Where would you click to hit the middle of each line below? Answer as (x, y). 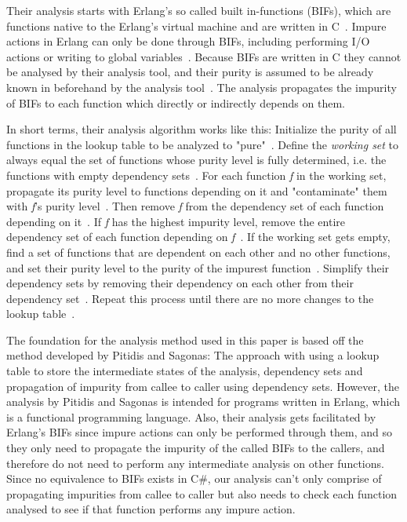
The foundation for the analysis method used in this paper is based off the (185, 339)
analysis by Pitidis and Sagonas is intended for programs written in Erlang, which (203, 402)
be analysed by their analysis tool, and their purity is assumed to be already (190, 72)
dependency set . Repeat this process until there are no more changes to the (190, 298)
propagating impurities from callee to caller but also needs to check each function (202, 493)
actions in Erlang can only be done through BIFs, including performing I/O (188, 41)
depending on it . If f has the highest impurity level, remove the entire (176, 221)
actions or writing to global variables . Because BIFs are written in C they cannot (204, 56)
